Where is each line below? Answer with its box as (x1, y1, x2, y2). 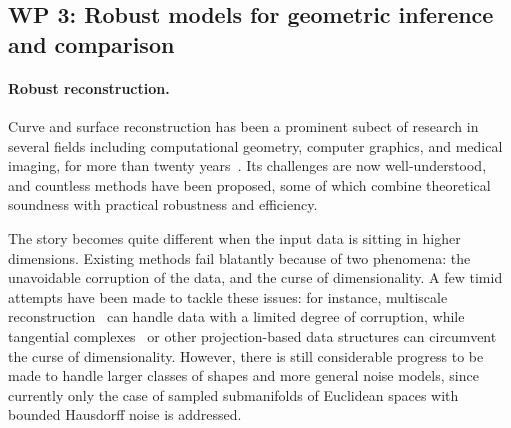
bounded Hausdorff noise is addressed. (8, 404, 242, 425)
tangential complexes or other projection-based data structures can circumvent (8, 325, 497, 346)
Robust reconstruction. (8, 77, 170, 98)
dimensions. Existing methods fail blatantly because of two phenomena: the (8, 247, 471, 268)
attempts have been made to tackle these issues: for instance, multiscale (8, 286, 448, 307)
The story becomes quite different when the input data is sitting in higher (8, 227, 461, 248)
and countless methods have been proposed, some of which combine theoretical (8, 174, 491, 195)
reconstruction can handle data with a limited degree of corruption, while (8, 306, 465, 327)
